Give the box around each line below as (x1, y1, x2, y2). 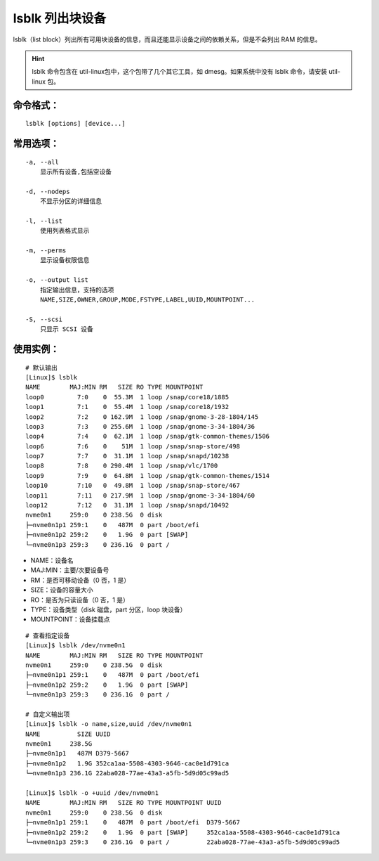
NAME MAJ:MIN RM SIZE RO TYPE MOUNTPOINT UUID (25, 798, 222, 807)
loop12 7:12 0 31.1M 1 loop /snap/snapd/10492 (25, 501, 230, 510)
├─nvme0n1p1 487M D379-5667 (25, 749, 130, 758)
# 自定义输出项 (25, 710, 70, 718)
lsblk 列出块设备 (13, 11, 107, 26)
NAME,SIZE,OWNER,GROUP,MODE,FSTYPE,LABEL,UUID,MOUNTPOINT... (39, 296, 255, 304)
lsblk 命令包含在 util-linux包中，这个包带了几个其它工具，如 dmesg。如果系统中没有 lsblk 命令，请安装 (32, 67, 328, 76)
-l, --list (25, 216, 63, 225)
